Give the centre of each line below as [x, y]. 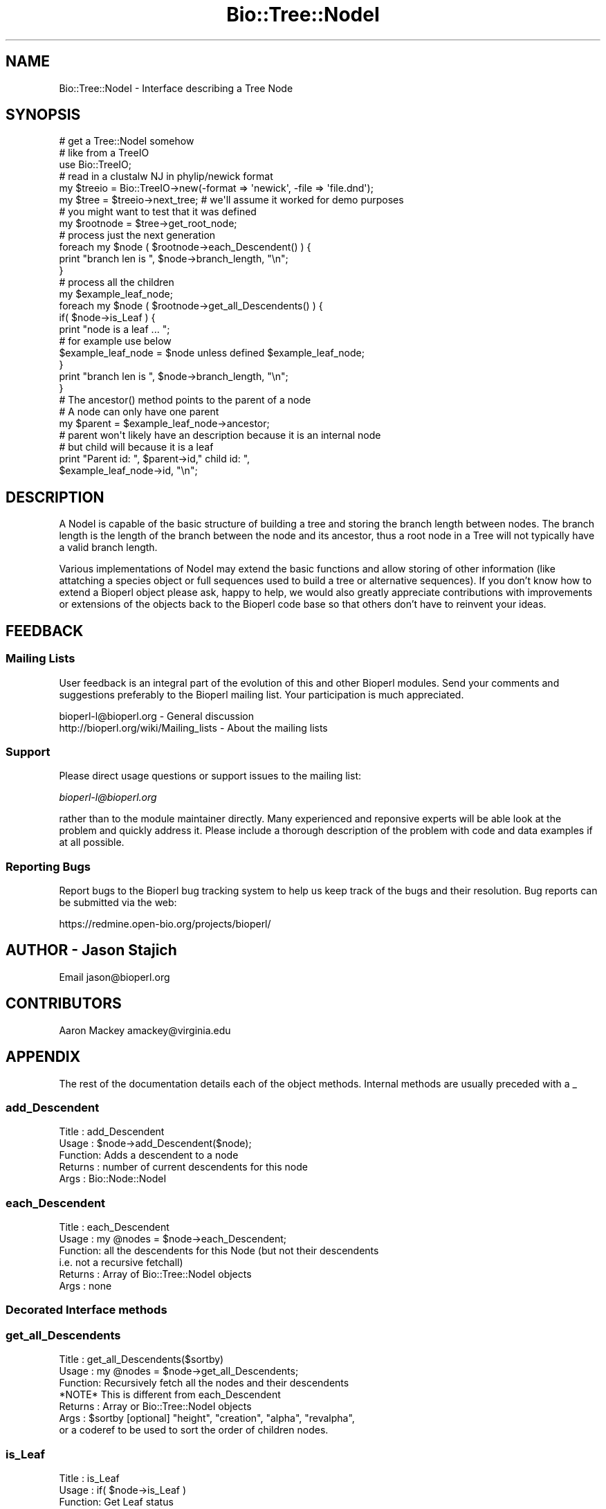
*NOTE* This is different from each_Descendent [170, 1395]
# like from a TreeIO [104, 153]
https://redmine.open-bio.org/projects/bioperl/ [165, 924]
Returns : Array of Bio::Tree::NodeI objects [155, 1274]
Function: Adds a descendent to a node [149, 1155]
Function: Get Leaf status [116, 1501]
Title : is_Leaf [89, 1478]
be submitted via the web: [118, 902]
